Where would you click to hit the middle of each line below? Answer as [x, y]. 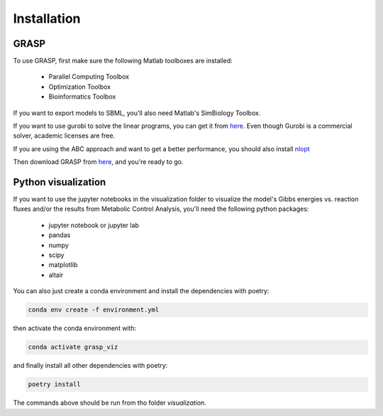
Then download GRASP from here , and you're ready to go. [98, 162]
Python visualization [60, 182]
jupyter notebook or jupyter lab [94, 225]
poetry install [54, 384]
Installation [47, 18]
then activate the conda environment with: [75, 328]
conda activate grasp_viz [73, 347]
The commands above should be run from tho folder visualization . [110, 403]
